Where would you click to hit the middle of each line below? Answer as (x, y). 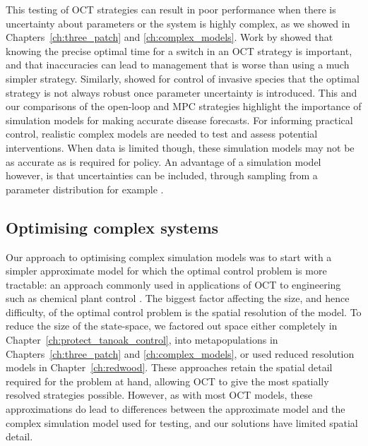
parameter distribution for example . (85, 189)
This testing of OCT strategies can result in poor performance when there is (171, 9)
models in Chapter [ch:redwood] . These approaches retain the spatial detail (169, 367)
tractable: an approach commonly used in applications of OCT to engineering (173, 284)
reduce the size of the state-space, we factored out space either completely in (172, 326)
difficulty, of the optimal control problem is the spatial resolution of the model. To (184, 312)
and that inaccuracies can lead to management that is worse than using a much (178, 65)
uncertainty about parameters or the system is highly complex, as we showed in (178, 23)
